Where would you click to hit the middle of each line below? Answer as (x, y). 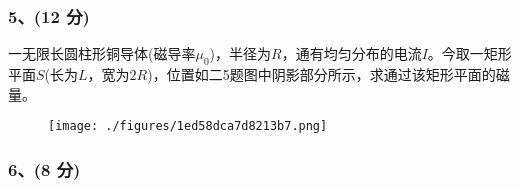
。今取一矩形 (469, 53)
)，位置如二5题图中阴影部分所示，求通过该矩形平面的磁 (328, 74)
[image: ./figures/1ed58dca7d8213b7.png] (188, 126)
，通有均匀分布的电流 (351, 53)
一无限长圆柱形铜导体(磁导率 (102, 53)
